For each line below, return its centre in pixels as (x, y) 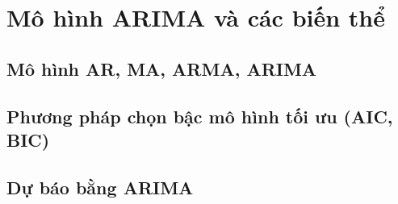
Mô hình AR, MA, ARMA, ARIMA (162, 68)
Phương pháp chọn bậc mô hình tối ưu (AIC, (200, 116)
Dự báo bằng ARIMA (100, 187)
